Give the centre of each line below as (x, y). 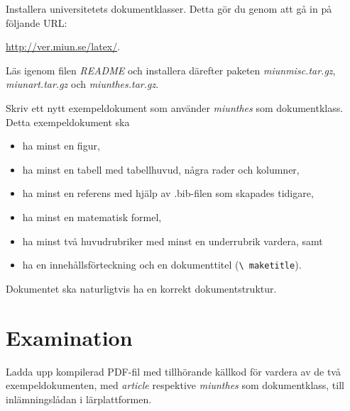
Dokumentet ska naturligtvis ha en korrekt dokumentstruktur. (141, 288)
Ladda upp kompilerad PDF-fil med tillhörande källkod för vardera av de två (173, 371)
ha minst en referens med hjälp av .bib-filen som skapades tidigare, (168, 193)
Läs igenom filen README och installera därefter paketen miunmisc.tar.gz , (171, 70)
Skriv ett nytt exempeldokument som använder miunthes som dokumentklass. (175, 107)
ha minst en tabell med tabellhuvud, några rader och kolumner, (161, 169)
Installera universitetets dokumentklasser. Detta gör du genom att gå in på (169, 9)
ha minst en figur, (61, 146)
